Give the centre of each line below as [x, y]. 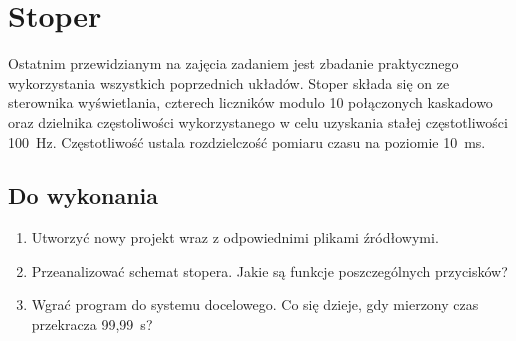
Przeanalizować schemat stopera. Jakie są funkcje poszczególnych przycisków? [269, 270]
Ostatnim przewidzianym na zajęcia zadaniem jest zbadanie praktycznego [233, 63]
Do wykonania [83, 195]
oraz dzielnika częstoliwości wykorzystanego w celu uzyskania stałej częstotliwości [258, 121]
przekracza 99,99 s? [92, 324]
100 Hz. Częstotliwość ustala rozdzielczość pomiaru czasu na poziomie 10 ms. [247, 141]
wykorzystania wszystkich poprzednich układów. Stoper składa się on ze [229, 82]
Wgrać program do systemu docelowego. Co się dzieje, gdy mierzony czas [255, 304]
